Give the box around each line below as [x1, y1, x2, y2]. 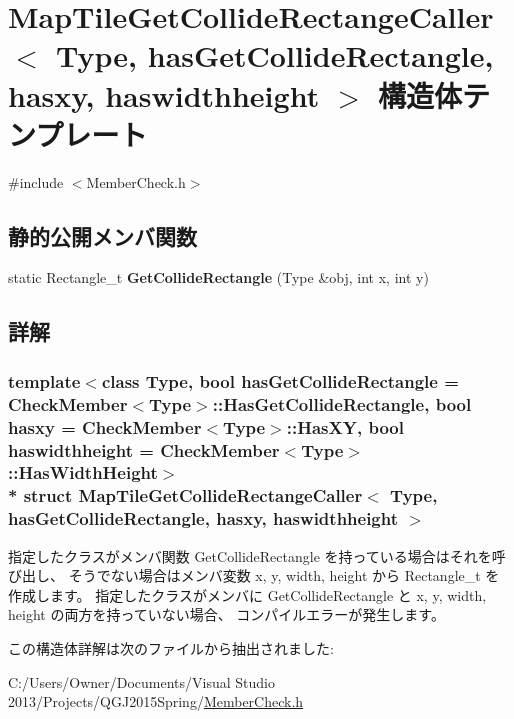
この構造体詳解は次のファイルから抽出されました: [8, 637, 334, 658]
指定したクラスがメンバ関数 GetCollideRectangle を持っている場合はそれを [8, 545, 492, 566]
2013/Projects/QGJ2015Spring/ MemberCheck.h [8, 691, 304, 712]
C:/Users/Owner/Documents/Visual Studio [8, 671, 275, 692]
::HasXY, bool [286, 414, 404, 439]
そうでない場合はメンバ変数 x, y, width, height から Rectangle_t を [68, 565, 500, 586]
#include [8, 171, 64, 192]
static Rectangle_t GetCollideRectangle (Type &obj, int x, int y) [8, 267, 429, 288]
